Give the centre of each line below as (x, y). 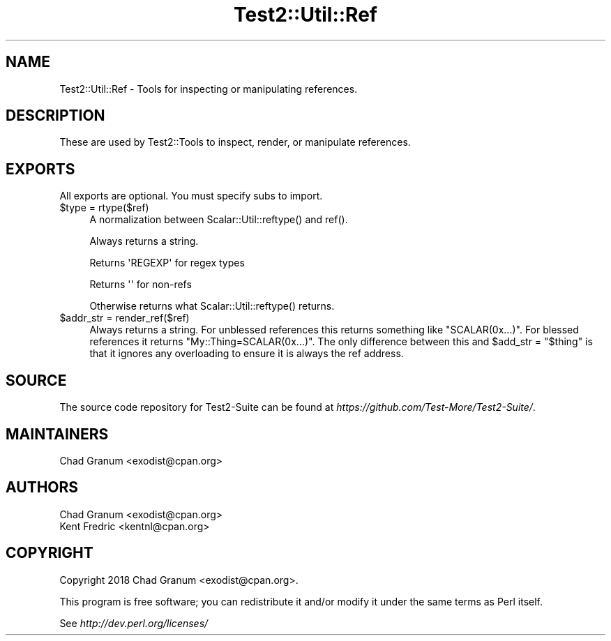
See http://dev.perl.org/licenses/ (134, 623)
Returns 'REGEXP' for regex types (167, 263)
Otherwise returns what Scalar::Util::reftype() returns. (212, 306)
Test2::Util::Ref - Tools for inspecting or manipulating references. (209, 89)
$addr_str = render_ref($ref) (125, 318)
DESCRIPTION (55, 116)
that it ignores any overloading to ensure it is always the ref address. (247, 354)
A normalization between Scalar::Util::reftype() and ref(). (219, 220)
